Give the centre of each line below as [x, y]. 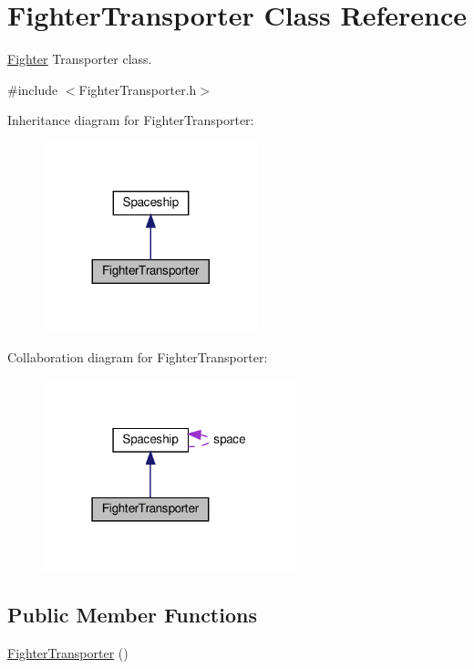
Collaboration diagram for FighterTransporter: [138, 357]
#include [33, 89]
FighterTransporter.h [138, 89]
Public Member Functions [132, 615]
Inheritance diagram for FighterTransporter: [131, 120]
